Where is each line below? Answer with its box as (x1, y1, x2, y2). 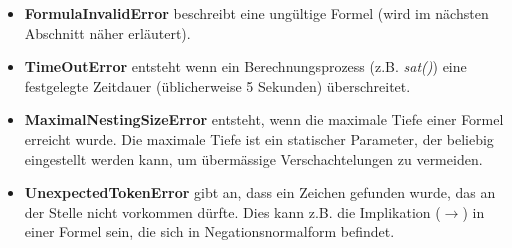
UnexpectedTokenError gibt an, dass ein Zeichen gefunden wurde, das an (24, 182, 496, 203)
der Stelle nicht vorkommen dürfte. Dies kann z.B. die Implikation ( (24, 201, 441, 222)
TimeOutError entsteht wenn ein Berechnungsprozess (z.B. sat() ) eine (24, 56, 467, 77)
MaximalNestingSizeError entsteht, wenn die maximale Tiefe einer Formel (24, 109, 504, 130)
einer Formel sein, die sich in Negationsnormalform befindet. (24, 221, 395, 242)
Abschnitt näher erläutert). (24, 22, 191, 43)
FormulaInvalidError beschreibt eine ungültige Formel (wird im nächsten (24, 3, 489, 23)
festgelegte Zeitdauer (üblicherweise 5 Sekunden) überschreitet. (24, 75, 411, 96)
